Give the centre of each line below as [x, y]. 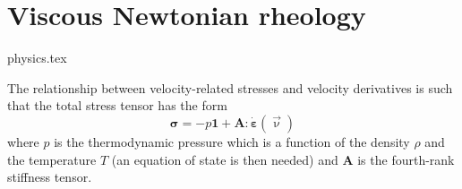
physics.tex [37, 58]
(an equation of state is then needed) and [225, 159]
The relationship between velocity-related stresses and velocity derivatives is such [230, 87]
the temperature [52, 159]
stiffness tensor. [50, 177]
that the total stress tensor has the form [117, 105]
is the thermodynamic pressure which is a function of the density [232, 141]
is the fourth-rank [406, 159]
